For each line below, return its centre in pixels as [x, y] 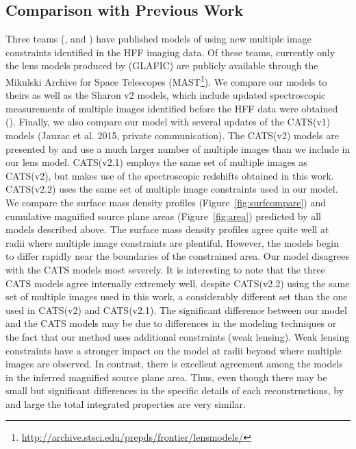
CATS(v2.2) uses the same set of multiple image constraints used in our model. [172, 189]
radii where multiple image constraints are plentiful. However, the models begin [172, 242]
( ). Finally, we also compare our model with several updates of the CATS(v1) [168, 122]
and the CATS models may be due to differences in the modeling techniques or [171, 323]
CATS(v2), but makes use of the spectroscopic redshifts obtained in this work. [170, 175]
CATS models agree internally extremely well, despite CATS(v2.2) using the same [178, 283]
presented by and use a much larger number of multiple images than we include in [178, 148]
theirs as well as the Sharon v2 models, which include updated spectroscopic [166, 95]
